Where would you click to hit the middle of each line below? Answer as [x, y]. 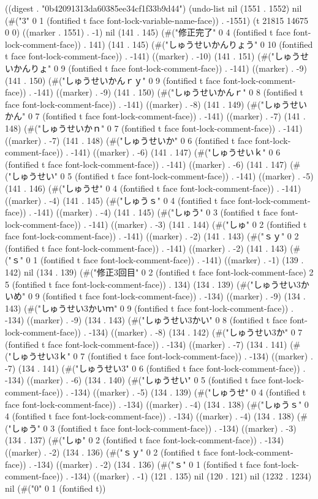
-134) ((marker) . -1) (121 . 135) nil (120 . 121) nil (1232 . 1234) [191, 476]
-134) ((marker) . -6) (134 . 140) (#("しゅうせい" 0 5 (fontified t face [135, 380]
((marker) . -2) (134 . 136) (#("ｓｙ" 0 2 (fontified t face [112, 452]
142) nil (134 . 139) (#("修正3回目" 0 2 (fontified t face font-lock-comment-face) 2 [159, 272]
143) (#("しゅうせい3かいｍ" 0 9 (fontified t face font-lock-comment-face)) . [149, 308]
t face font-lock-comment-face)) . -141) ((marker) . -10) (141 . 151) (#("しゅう [153, 56]
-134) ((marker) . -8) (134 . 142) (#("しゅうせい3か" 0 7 [196, 332]
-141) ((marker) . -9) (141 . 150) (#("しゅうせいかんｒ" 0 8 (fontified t [168, 92]
